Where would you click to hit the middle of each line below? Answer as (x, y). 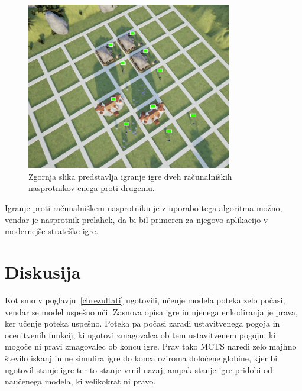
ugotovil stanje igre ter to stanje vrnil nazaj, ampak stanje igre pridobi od (139, 369)
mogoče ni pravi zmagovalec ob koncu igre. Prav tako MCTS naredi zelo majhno (151, 346)
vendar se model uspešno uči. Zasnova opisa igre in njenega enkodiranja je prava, (151, 311)
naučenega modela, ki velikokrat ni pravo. (80, 381)
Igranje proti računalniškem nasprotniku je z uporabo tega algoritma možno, (144, 208)
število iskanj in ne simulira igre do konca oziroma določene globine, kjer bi (141, 358)
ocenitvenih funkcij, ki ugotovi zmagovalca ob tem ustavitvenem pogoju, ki (140, 335)
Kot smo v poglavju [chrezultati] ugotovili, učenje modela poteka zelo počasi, (145, 300)
